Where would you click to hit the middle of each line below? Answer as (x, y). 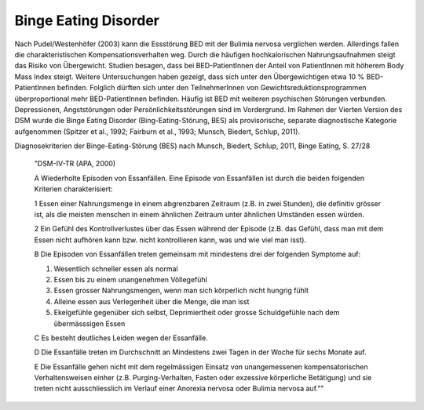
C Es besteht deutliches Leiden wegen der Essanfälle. (121, 338)
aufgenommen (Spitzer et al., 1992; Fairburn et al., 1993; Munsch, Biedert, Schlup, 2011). (157, 131)
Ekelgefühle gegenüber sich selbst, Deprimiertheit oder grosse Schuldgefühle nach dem (197, 313)
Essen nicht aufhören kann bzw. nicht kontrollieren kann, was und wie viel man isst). (170, 240)
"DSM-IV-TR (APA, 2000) (75, 164)
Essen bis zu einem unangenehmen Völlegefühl (130, 279)
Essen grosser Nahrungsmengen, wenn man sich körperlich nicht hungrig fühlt (181, 291)
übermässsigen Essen (90, 323)
